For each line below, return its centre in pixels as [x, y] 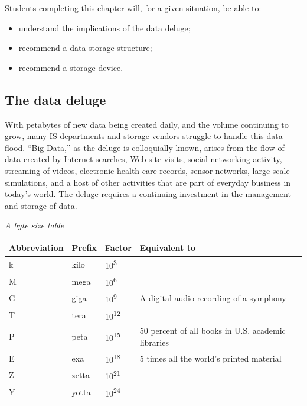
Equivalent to [167, 248]
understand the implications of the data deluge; [104, 28]
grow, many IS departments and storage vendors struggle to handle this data [144, 136]
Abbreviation [36, 248]
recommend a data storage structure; [85, 48]
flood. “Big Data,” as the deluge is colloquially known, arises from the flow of [145, 147]
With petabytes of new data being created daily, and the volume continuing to [147, 124]
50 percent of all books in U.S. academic [213, 331]
